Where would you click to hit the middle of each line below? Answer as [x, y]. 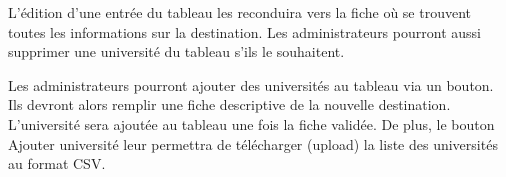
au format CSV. [57, 163]
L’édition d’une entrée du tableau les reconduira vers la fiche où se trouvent [240, 12]
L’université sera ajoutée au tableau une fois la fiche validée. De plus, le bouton [251, 123]
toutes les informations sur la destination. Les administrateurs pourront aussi [244, 31]
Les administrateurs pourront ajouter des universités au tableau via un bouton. [251, 84]
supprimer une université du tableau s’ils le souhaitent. [176, 51]
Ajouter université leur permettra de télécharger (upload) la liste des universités [253, 143]
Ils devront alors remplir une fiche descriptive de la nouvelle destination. [229, 104]
